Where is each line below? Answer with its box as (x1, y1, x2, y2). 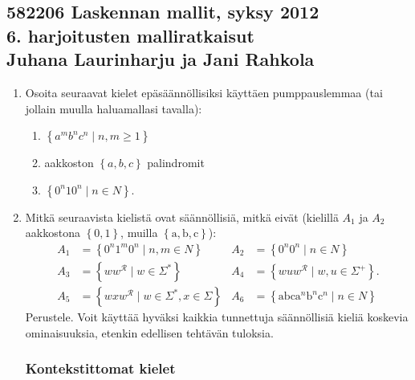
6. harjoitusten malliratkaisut (6, 22, 254, 47)
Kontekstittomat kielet (25, 358, 176, 378)
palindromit (147, 154, 205, 171)
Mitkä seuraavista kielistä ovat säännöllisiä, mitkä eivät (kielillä (25, 208, 339, 225)
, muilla (120, 224, 158, 241)
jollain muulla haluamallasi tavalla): (25, 100, 202, 116)
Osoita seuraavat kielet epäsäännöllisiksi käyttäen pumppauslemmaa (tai (25, 84, 383, 100)
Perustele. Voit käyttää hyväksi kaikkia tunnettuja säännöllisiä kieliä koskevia (25, 308, 409, 325)
